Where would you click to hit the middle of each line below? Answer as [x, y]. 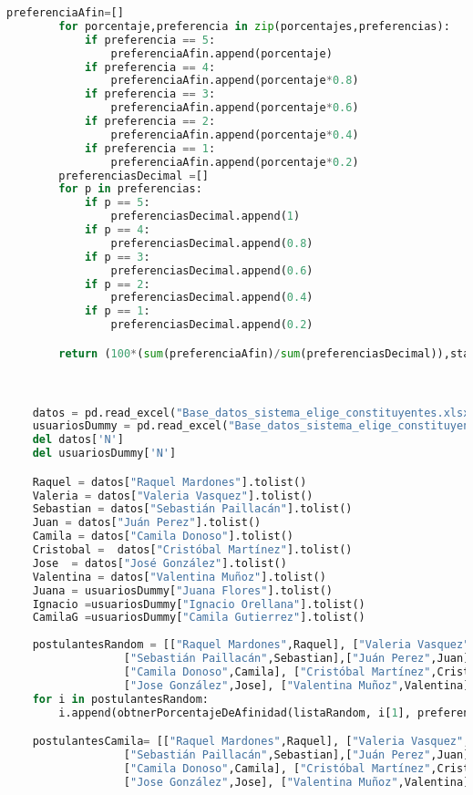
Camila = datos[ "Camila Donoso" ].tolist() [163, 537]
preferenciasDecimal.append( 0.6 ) [212, 270]
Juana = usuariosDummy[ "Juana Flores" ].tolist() [182, 590]
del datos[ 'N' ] [78, 440]
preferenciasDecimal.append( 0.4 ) [212, 298]
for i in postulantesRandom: [120, 699]
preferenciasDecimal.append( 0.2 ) [212, 325]
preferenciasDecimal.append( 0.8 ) [212, 243]
